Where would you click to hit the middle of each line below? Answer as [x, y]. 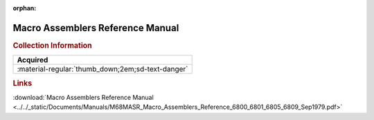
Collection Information [53, 45]
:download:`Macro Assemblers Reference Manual [83, 97]
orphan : [25, 8]
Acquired [33, 60]
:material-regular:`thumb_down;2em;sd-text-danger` [103, 69]
